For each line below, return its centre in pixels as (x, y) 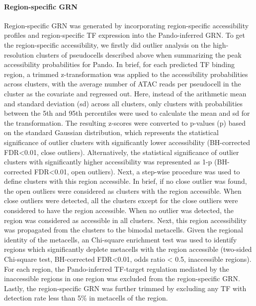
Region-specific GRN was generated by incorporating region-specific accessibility (127, 25)
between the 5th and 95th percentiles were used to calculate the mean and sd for (127, 113)
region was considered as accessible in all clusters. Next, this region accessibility (126, 220)
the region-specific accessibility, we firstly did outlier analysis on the (107, 44)
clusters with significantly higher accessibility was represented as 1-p (108, 162)
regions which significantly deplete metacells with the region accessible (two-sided (128, 249)
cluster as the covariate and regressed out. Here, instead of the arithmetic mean (125, 93)
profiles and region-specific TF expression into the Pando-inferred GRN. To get (125, 35)
